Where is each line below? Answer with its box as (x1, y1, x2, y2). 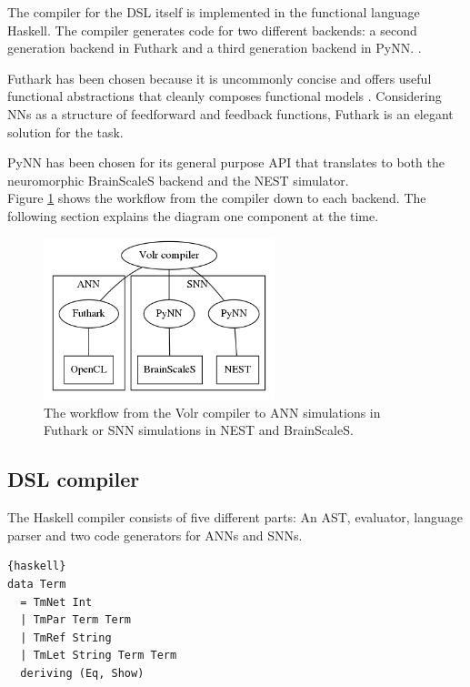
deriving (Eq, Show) (20, 667, 145, 681)
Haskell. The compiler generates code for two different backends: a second (7, 20, 417, 39)
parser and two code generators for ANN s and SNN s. (7, 525, 303, 544)
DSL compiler (7, 465, 140, 493)
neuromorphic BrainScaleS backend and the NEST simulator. (7, 170, 349, 189)
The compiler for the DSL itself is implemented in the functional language (7, 3, 420, 21)
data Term (7, 578, 66, 591)
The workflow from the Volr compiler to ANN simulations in (44, 402, 381, 421)
